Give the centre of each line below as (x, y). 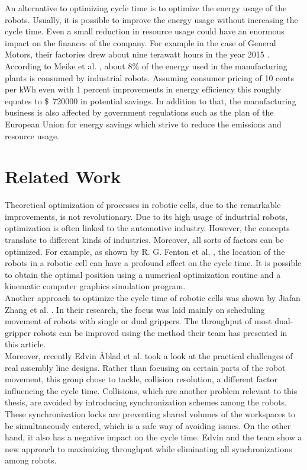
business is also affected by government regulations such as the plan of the (139, 112)
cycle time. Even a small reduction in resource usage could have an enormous (145, 31)
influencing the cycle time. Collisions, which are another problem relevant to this (151, 390)
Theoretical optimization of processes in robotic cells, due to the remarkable (143, 205)
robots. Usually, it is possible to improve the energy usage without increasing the (151, 19)
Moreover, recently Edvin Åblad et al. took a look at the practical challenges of (149, 355)
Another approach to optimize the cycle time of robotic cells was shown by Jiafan (153, 298)
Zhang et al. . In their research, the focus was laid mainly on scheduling (135, 309)
